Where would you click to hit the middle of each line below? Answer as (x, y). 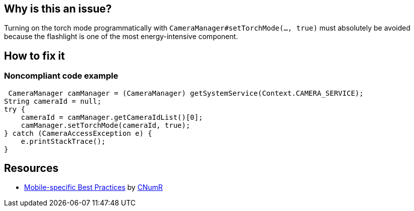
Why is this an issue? (58, 9)
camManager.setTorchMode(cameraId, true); (105, 125)
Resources (31, 168)
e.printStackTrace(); (63, 141)
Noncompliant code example (61, 76)
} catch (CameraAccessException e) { (78, 133)
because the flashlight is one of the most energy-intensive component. (121, 37)
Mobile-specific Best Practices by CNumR (94, 187)
